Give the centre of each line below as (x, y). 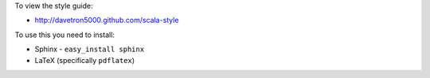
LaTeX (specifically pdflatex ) (85, 60)
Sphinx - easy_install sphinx (90, 49)
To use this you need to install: (65, 35)
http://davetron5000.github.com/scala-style (107, 20)
